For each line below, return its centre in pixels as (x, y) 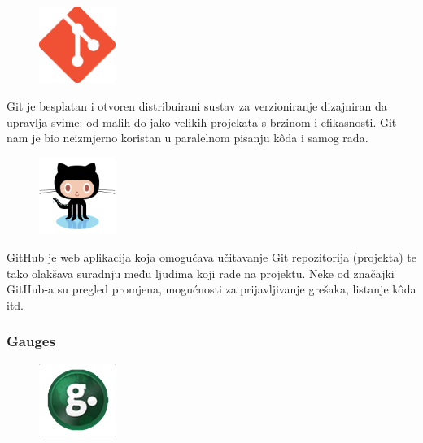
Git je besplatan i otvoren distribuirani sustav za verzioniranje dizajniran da (197, 106)
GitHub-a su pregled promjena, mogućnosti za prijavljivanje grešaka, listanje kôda (211, 289)
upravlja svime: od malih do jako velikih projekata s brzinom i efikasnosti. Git (202, 122)
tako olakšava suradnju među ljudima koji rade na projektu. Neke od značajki (201, 273)
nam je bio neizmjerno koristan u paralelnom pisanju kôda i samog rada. (188, 138)
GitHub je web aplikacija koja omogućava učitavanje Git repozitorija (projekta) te (211, 256)
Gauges (31, 341)
